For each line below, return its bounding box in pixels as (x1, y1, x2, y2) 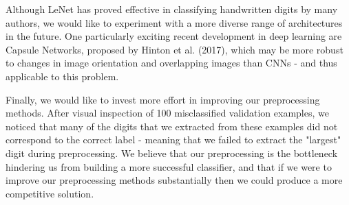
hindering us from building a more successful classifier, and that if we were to (6, 159, 332, 173)
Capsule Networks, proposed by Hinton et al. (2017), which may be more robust (6, 42, 343, 56)
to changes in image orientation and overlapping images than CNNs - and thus (6, 56, 337, 70)
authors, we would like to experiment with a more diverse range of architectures (6, 15, 343, 29)
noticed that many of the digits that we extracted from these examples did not (6, 119, 338, 133)
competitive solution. (6, 186, 94, 200)
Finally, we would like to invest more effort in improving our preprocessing (6, 92, 320, 106)
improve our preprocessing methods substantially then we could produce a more (6, 173, 343, 187)
